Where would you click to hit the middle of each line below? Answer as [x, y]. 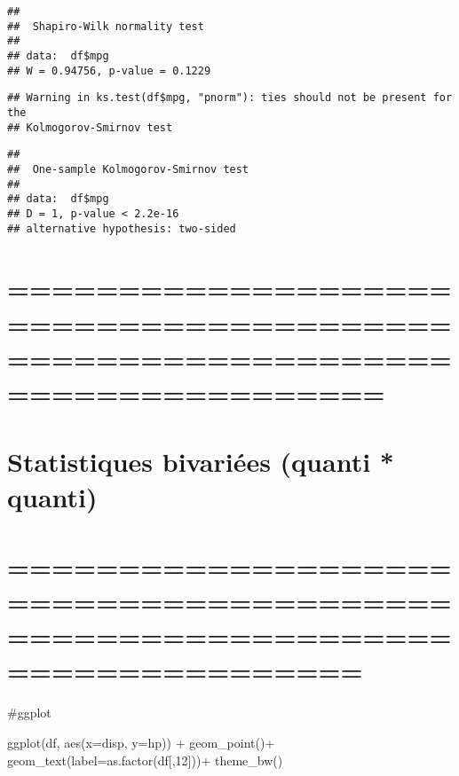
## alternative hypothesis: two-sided [122, 228]
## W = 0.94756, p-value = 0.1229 [109, 71]
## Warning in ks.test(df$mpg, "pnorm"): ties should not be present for [230, 98]
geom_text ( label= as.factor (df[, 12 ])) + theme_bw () [145, 760]
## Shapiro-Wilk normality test [106, 26]
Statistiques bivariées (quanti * [201, 462]
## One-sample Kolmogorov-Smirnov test [128, 169]
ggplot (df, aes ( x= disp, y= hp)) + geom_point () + [141, 742]
